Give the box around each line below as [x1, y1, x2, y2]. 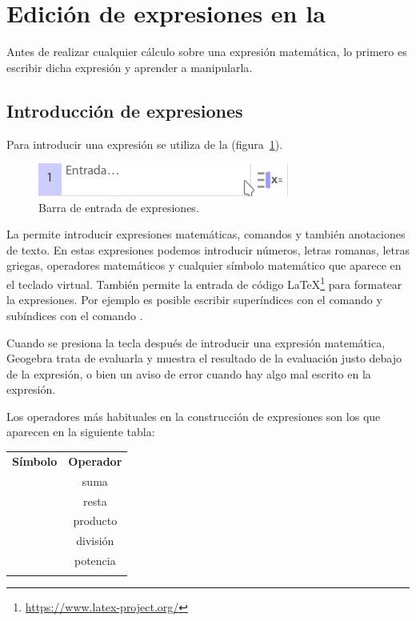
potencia [74, 552, 116, 569]
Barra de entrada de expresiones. [38, 198, 199, 215]
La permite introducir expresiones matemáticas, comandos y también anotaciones [6, 226, 406, 242]
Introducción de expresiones [6, 98, 243, 122]
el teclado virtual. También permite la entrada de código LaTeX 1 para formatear [6, 274, 402, 292]
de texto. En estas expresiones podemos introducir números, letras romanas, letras [6, 241, 410, 258]
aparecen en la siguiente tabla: [6, 423, 155, 440]
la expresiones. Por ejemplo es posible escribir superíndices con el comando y [6, 291, 382, 308]
